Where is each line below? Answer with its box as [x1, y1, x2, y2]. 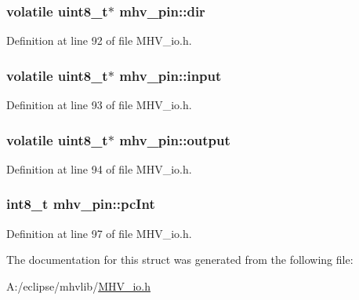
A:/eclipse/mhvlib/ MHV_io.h [6, 277, 151, 294]
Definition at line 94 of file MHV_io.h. [6, 160, 192, 177]
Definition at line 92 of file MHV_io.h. [6, 32, 192, 49]
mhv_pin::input [119, 65, 222, 85]
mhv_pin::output [119, 130, 230, 149]
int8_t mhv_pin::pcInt [6, 194, 155, 214]
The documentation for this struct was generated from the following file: [6, 251, 354, 268]
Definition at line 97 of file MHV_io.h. [6, 225, 192, 241]
